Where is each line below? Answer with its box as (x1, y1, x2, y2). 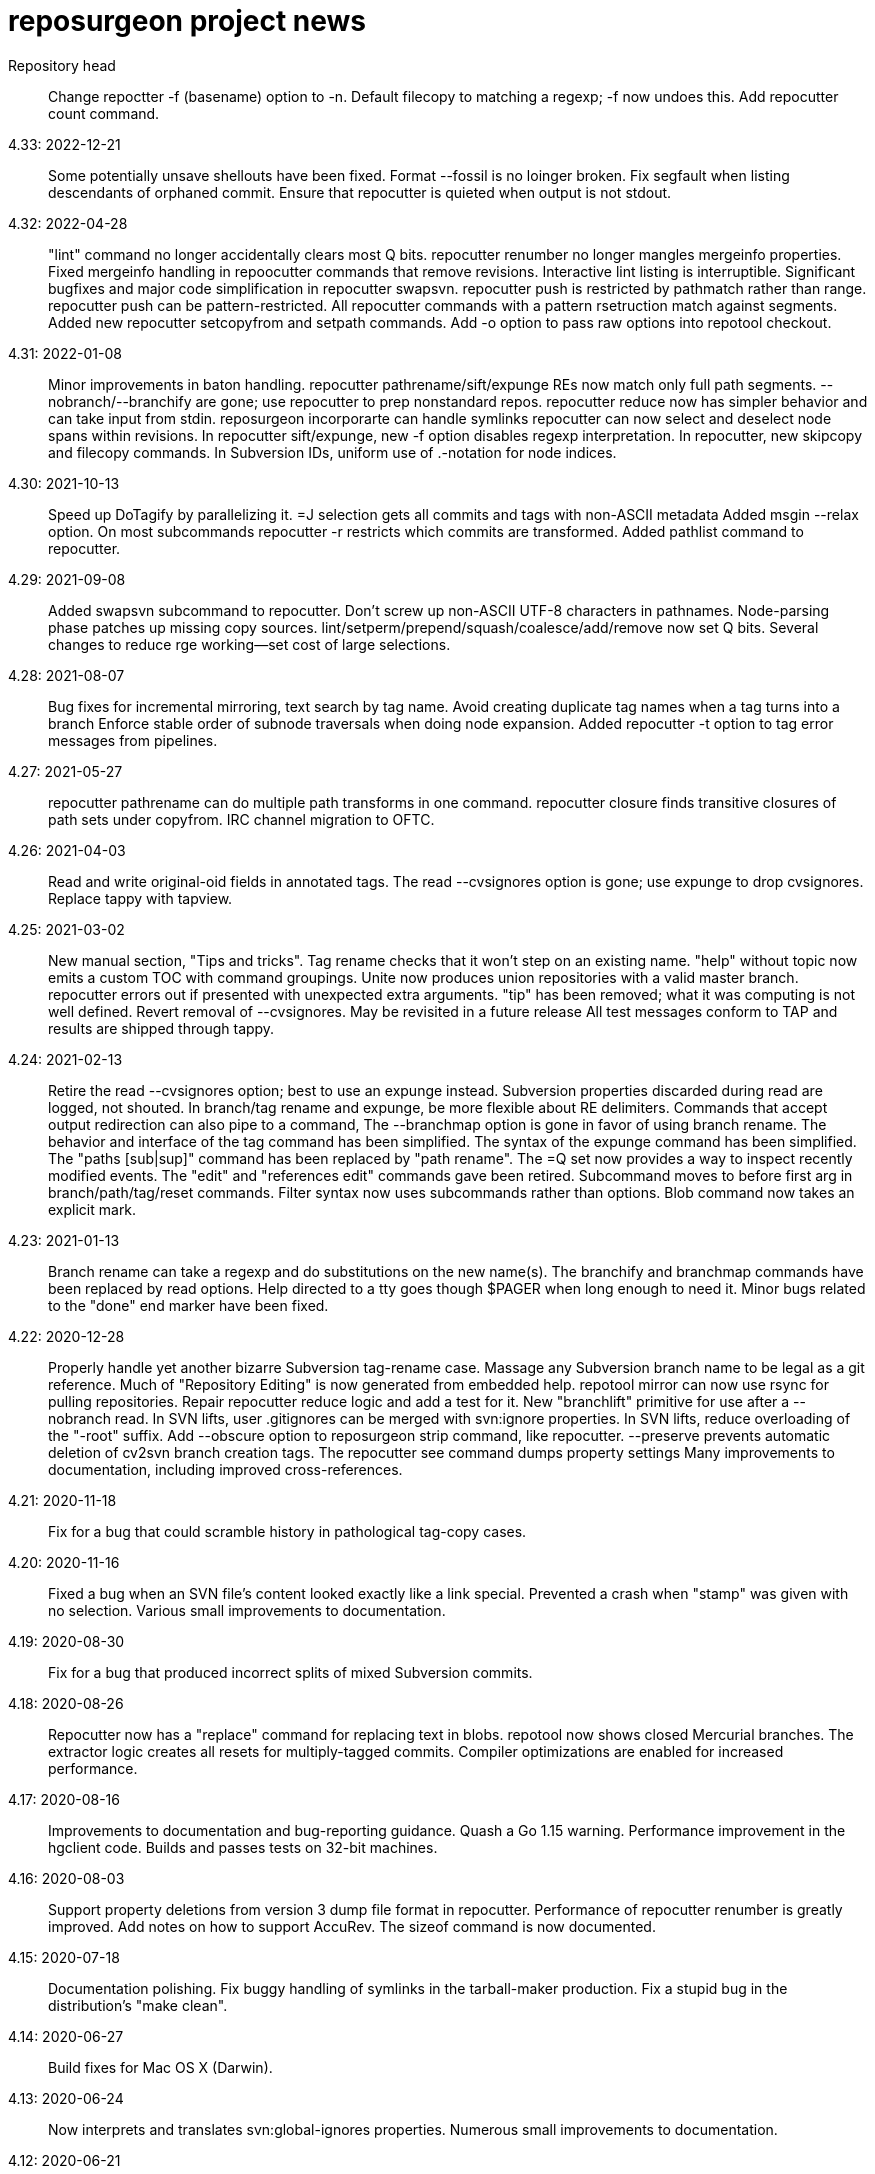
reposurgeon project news (8, 4, 367, 38)
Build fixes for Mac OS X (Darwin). (48, 2058, 273, 2076)
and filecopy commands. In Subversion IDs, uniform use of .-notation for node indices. (48, 443, 617, 461)
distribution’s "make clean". (48, 1996, 228, 2014)
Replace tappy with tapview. (48, 889, 233, 907)
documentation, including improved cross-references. (48, 1460, 403, 1478)
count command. (48, 104, 160, 122)
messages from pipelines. (48, 731, 218, 749)
